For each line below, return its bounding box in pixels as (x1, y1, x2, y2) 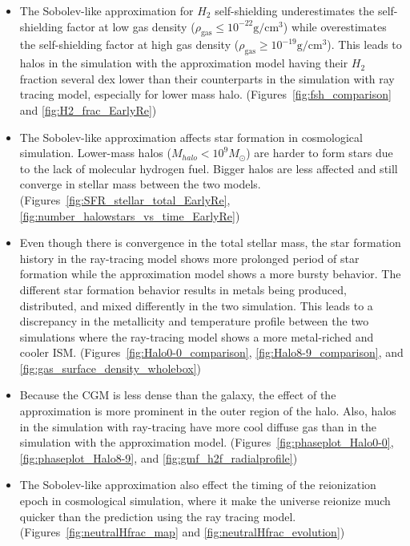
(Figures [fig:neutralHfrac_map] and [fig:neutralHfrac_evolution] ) (19, 524, 345, 540)
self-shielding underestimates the (215, 2, 375, 18)
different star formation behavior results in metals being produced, (19, 281, 347, 297)
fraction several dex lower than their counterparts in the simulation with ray (19, 70, 395, 87)
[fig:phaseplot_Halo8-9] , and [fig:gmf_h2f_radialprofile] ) (19, 449, 298, 466)
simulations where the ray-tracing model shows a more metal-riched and (19, 328, 374, 345)
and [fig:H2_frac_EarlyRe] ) (19, 101, 157, 118)
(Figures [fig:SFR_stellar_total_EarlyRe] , (19, 191, 231, 208)
